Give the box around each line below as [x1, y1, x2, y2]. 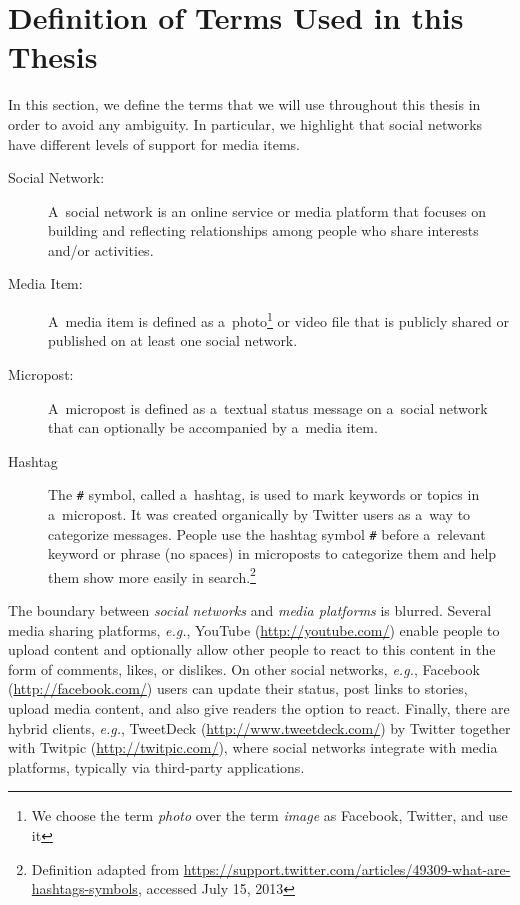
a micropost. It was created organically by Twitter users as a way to [48, 503, 471, 524]
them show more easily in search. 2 [48, 563, 256, 587]
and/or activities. [48, 239, 154, 260]
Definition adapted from [31, 858, 180, 879]
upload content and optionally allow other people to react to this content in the [8, 639, 496, 660]
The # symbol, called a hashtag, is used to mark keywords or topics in [48, 484, 480, 505]
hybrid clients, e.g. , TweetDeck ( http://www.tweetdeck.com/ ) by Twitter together [8, 717, 511, 738]
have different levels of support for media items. [8, 133, 300, 154]
